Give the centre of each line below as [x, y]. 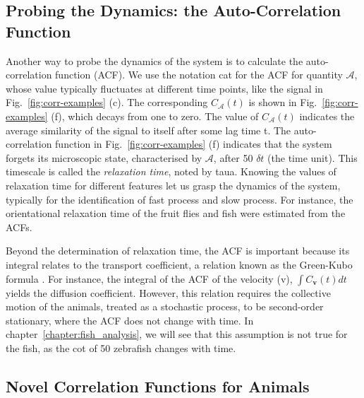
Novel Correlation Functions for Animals [158, 386]
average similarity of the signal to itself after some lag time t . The [148, 130]
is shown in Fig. [283, 102]
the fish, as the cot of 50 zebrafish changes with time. [121, 347]
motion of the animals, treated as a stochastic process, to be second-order [165, 306]
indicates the [327, 116]
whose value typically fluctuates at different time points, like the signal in [164, 88]
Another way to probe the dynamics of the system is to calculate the [154, 60]
